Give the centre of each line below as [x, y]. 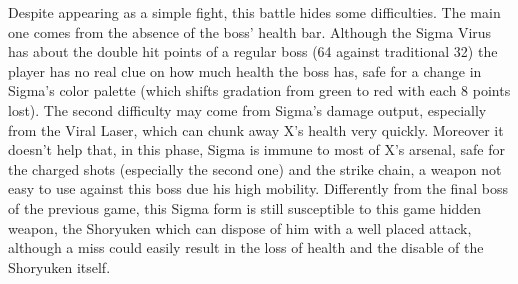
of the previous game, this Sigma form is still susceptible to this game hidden [245, 207]
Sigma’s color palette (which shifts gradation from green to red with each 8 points [259, 90]
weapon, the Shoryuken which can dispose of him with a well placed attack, [240, 227]
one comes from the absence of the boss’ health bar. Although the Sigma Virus [250, 31]
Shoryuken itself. [59, 266]
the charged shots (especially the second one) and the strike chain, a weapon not [255, 168]
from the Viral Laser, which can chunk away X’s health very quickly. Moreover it [256, 129]
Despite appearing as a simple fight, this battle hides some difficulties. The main [254, 12]
